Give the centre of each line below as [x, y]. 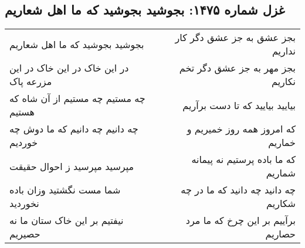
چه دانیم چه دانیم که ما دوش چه [74, 129]
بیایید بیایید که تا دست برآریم [239, 105]
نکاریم [284, 81]
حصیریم [25, 234]
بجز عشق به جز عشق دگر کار [235, 38]
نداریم [284, 51]
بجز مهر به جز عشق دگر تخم [237, 68]
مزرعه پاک [31, 81]
